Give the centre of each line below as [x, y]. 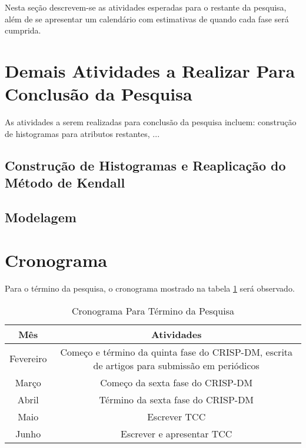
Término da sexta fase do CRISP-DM [177, 399]
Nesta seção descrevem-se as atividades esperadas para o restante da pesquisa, [146, 7]
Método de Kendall [65, 183]
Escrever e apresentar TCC [177, 433]
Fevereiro [28, 359]
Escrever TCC [177, 416]
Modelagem [41, 217]
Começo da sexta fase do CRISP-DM [177, 382]
